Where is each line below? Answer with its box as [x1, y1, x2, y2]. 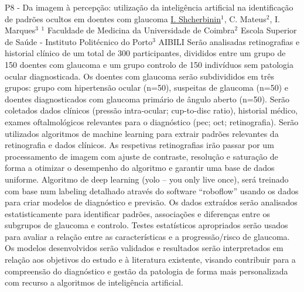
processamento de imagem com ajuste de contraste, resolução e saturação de [5, 150, 278, 162]
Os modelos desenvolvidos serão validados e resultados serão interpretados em [5, 242, 283, 254]
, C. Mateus [224, 12, 267, 25]
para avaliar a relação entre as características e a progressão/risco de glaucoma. [5, 230, 290, 242]
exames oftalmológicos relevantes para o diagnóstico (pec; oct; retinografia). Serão [5, 115, 299, 128]
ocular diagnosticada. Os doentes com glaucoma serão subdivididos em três [5, 70, 274, 82]
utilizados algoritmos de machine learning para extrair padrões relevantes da [5, 127, 279, 139]
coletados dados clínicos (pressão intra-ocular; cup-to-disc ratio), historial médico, [5, 104, 298, 116]
